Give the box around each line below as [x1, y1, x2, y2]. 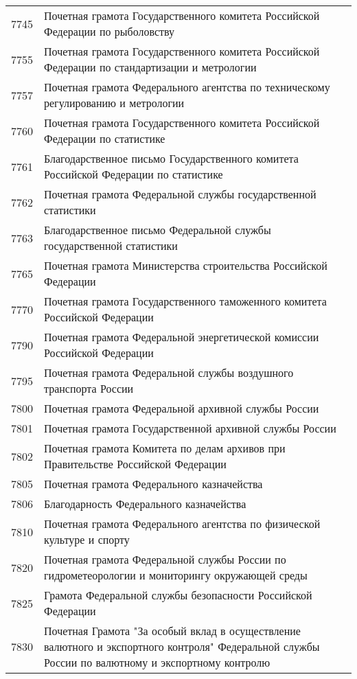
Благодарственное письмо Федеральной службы [44, 222, 271, 238]
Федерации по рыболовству [44, 23, 175, 39]
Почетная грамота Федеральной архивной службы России [44, 400, 319, 416]
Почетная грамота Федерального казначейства [44, 476, 263, 492]
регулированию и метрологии [44, 95, 185, 111]
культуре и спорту [44, 531, 130, 547]
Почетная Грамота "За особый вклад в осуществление [44, 623, 301, 638]
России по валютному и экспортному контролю [44, 654, 270, 670]
